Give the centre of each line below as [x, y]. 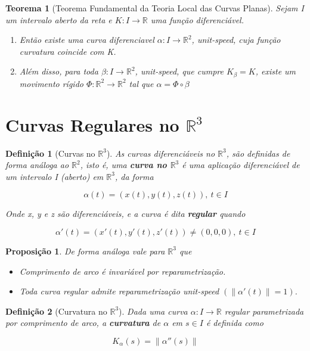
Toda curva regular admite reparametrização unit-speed [119, 291]
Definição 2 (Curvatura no [56, 311]
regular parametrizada [264, 311]
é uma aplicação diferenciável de [241, 165]
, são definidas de [258, 153]
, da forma [134, 176]
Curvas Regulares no [92, 124]
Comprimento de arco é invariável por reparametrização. [123, 271]
